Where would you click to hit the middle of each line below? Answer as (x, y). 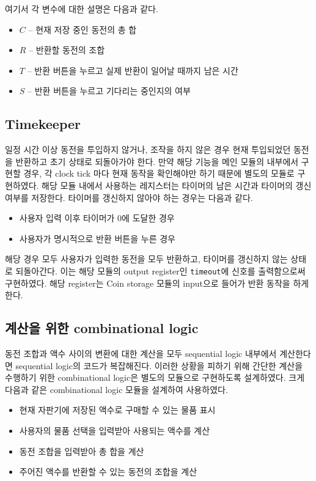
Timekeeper (43, 124)
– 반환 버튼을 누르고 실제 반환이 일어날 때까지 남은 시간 (133, 70)
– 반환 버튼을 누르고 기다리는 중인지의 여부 (109, 91)
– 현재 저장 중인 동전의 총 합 (83, 29)
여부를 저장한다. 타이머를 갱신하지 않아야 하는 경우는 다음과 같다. (129, 197)
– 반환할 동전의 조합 (67, 50)
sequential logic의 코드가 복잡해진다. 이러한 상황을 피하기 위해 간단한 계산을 (159, 365)
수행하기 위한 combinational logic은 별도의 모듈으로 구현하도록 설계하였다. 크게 (155, 377)
